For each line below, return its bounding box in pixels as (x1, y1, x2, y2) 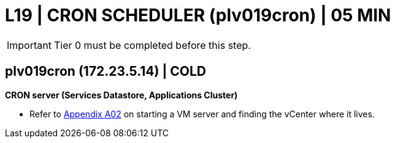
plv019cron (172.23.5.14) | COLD (5, 64, 206, 79)
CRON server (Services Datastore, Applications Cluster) (5, 89, 238, 100)
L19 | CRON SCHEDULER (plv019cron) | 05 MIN (5, 5, 391, 26)
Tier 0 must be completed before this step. (53, 38, 251, 51)
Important (7, 38, 52, 51)
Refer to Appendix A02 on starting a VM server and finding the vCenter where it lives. (29, 108, 375, 119)
